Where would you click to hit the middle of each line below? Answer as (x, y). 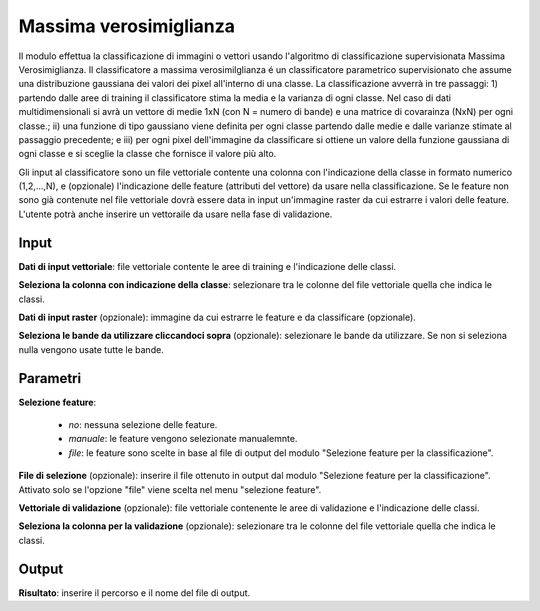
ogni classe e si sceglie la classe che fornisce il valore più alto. (147, 154)
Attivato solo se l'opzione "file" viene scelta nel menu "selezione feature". (170, 489)
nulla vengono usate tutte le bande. (91, 349)
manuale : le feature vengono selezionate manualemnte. (183, 439)
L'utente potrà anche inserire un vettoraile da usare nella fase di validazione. (175, 214)
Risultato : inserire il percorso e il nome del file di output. (134, 592)
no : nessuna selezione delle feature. (143, 424)
